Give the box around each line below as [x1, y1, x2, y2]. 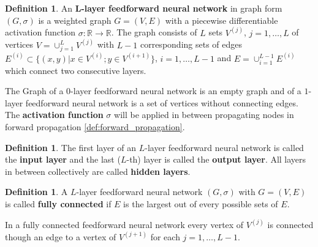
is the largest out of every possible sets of [123, 197, 278, 210]
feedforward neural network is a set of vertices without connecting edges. [25, 96, 298, 109]
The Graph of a [5, 84, 64, 97]
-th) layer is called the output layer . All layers [126, 153, 306, 166]
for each [150, 230, 180, 243]
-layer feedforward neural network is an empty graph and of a [70, 84, 301, 97]
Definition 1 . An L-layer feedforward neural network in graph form [5, 2, 282, 14]
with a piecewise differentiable [165, 13, 278, 26]
